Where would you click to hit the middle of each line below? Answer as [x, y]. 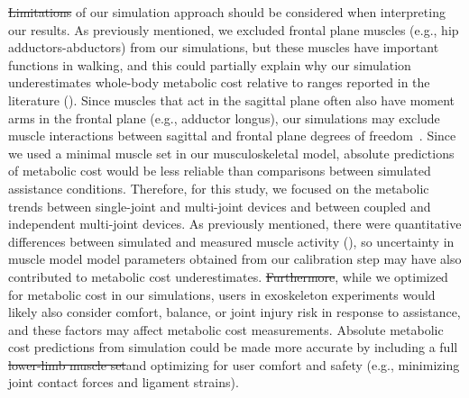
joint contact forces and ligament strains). [124, 382]
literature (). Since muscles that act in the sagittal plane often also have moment [232, 99]
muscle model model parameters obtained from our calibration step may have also [235, 259]
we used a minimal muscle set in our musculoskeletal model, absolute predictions [231, 153]
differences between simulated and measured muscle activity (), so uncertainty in [231, 241]
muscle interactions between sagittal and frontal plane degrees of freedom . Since [232, 136]
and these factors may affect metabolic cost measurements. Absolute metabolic [226, 329]
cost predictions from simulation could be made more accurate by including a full [233, 347]
